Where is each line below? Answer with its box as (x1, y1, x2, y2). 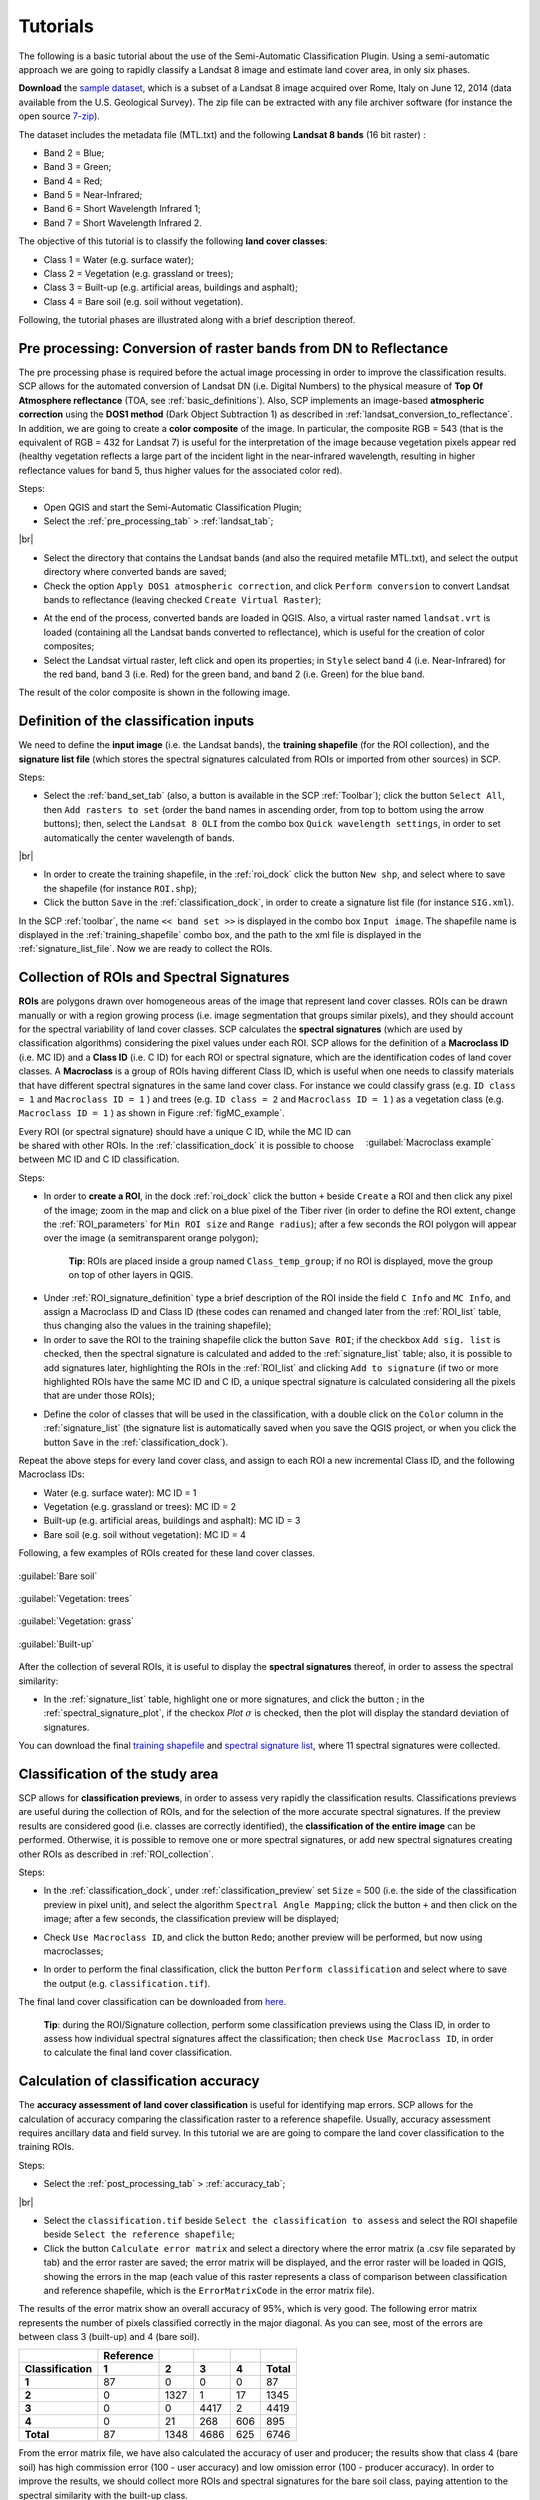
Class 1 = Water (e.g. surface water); (43, 253, 195, 265)
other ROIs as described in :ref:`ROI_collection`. (18, 1848, 214, 1860)
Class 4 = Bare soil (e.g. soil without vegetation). (43, 295, 244, 307)
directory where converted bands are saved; (43, 566, 227, 578)
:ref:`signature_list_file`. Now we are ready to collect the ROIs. (18, 943, 273, 955)
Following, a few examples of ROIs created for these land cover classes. (18, 1547, 315, 1559)
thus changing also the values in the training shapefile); (43, 1320, 272, 1332)
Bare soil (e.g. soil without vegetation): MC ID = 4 (43, 1528, 247, 1540)
